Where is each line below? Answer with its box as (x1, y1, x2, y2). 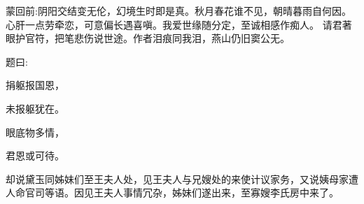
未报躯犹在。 (6, 101, 64, 115)
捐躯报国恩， (6, 78, 64, 92)
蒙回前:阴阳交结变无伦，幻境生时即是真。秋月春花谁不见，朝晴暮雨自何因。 (6, 3, 351, 17)
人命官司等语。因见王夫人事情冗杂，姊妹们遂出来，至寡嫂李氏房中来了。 (6, 185, 339, 200)
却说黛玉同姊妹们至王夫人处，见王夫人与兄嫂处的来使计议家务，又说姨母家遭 (6, 171, 358, 186)
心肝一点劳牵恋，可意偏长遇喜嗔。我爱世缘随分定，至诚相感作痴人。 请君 (6, 17, 342, 31)
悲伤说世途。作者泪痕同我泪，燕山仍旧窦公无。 (73, 31, 290, 45)
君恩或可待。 (6, 148, 64, 163)
